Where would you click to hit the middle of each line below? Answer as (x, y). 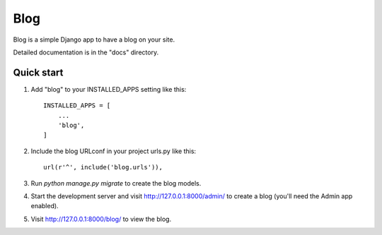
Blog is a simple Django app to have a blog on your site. (94, 40)
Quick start (38, 72)
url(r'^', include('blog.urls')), (103, 167)
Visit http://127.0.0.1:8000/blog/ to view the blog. (101, 219)
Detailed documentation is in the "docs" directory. (86, 52)
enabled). (45, 206)
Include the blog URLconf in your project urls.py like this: (114, 151)
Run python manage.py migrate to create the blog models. (116, 183)
